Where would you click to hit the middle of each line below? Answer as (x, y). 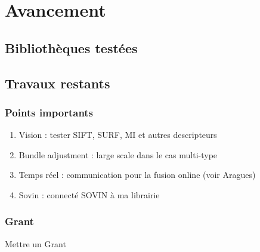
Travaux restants (58, 83)
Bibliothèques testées (71, 47)
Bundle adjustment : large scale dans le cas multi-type (118, 154)
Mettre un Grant (35, 243)
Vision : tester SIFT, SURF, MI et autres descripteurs (118, 135)
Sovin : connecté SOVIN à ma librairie (89, 194)
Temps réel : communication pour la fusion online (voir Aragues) (137, 175)
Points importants (49, 112)
